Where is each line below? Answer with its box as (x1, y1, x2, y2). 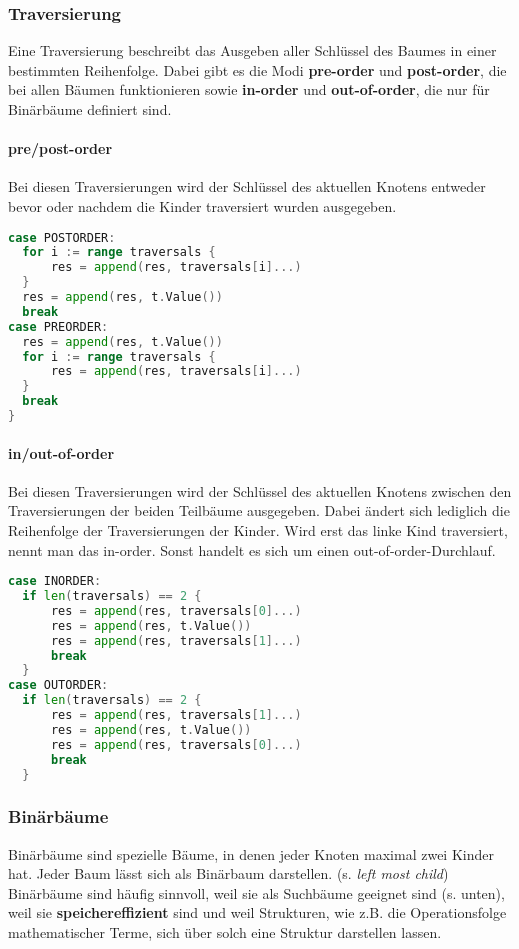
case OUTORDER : (8, 678, 109, 693)
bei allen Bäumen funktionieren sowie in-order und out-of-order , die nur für (8, 79, 490, 100)
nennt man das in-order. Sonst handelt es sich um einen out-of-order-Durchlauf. (8, 539, 496, 560)
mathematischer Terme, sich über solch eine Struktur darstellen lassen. (8, 921, 442, 942)
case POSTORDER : (8, 230, 116, 245)
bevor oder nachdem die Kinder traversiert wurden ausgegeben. (8, 195, 397, 216)
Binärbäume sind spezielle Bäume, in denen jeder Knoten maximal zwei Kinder (8, 843, 494, 864)
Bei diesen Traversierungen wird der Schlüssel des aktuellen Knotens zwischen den (8, 480, 512, 501)
